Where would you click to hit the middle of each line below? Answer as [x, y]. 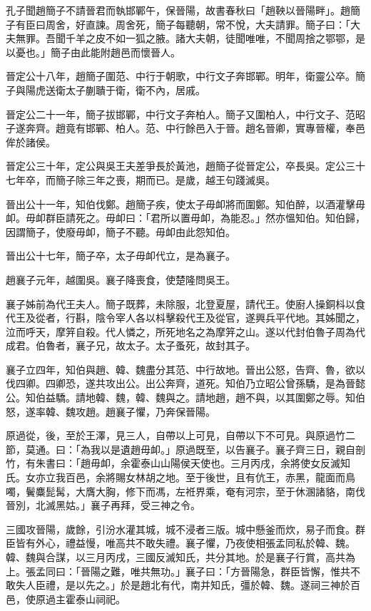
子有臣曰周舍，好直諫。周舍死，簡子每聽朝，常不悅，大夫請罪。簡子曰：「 [178, 24]
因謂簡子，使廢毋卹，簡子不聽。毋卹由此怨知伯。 [121, 231]
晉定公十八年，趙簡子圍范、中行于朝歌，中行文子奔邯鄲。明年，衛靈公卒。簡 [185, 76]
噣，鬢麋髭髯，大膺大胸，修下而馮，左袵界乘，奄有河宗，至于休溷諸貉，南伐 [185, 491]
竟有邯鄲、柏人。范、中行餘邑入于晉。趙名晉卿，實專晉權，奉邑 [215, 128]
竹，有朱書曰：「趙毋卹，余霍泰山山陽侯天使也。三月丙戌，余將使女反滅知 [178, 463]
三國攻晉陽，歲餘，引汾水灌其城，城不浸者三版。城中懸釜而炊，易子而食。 [181, 529]
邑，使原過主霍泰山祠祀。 [66, 599]
